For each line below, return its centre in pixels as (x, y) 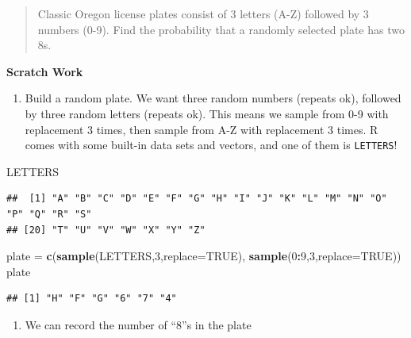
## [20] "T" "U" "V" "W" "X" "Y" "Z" (106, 230)
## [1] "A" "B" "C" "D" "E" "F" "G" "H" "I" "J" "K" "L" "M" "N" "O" (197, 199)
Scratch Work (45, 71)
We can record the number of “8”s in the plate (138, 324)
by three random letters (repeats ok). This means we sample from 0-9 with (207, 113)
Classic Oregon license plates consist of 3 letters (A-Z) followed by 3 (203, 13)
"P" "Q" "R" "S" (49, 214)
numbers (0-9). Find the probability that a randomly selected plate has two (221, 29)
